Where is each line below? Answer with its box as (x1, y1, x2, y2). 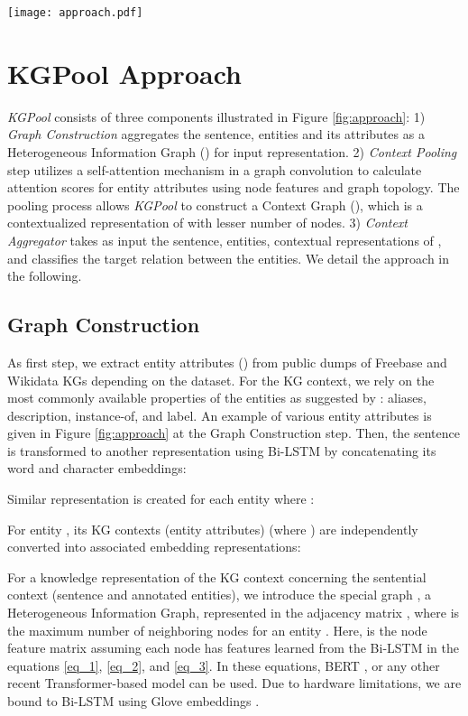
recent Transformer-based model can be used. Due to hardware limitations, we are (7, 674, 462, 693)
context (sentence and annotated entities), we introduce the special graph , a (7, 585, 432, 604)
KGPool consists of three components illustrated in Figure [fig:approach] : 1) (7, 107, 426, 126)
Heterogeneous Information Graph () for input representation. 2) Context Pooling (7, 142, 457, 161)
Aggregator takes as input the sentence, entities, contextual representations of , (7, 230, 442, 249)
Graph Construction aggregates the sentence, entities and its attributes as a (7, 125, 425, 144)
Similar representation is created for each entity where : (7, 489, 315, 508)
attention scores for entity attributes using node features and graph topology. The (7, 178, 460, 197)
